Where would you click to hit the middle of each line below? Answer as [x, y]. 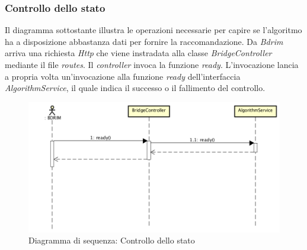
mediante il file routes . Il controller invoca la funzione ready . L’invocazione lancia [152, 64]
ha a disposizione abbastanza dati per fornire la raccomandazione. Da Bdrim [144, 41]
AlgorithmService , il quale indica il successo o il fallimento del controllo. [135, 88]
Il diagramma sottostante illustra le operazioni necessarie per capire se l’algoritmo [153, 30]
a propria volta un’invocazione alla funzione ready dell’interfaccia [123, 76]
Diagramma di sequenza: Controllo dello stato [112, 240]
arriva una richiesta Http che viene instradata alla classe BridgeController [138, 53]
